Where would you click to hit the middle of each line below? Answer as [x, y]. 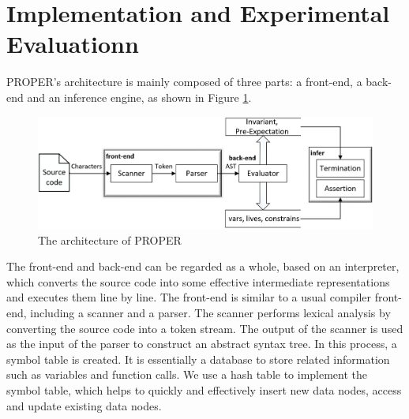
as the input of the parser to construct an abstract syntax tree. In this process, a [202, 344]
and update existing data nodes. [84, 405]
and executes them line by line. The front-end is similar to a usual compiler [189, 297]
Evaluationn [73, 44]
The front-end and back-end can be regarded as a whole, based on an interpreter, [203, 266]
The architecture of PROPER [110, 239]
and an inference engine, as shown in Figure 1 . [139, 97]
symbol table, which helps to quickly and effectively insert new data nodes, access [204, 390]
